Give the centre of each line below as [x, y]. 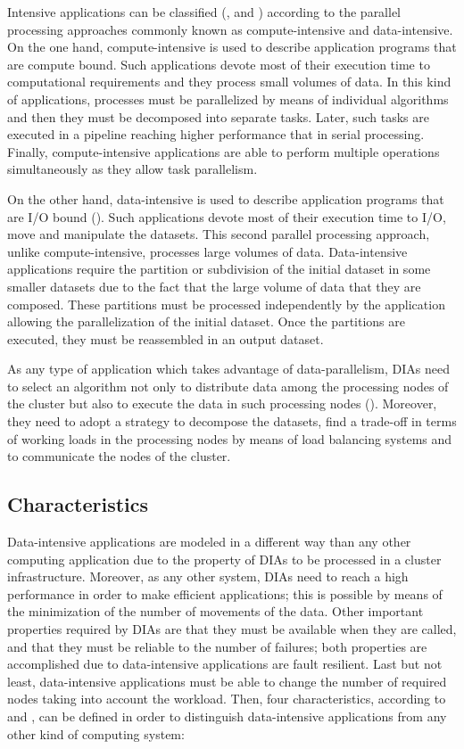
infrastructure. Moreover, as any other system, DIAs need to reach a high [208, 576]
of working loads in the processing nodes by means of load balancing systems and [230, 438]
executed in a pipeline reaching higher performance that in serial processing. [216, 134]
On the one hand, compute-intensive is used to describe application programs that [232, 47]
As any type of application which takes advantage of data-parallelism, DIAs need [228, 369]
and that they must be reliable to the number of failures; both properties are [217, 646]
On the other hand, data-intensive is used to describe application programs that [226, 198]
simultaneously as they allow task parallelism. [133, 169]
